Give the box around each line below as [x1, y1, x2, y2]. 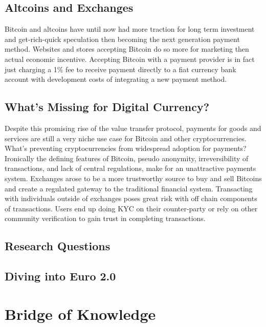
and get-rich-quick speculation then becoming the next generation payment [5, 33, 240, 44]
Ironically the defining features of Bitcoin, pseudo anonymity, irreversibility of [5, 152, 249, 163]
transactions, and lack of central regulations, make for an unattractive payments [5, 163, 256, 173]
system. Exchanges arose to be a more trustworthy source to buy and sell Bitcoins [5, 172, 262, 183]
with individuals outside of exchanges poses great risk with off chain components [5, 193, 257, 204]
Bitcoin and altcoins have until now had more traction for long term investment [5, 24, 255, 34]
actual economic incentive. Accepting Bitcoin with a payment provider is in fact [5, 53, 255, 64]
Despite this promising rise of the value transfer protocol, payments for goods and [5, 122, 261, 133]
